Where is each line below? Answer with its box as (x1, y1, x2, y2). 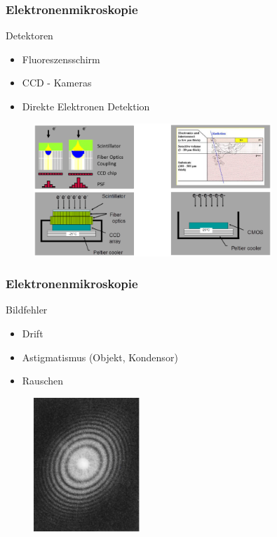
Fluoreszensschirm (22, 51, 100, 66)
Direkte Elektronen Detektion (22, 99, 150, 113)
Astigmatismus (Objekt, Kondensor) (22, 349, 178, 364)
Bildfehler (6, 302, 48, 317)
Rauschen (22, 373, 64, 388)
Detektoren (6, 28, 53, 43)
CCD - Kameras (22, 75, 92, 90)
